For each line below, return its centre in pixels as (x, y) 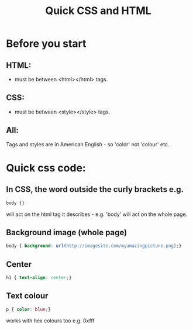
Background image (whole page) (67, 232)
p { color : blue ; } (28, 309)
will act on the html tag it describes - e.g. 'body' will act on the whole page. (97, 214)
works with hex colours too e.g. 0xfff (50, 321)
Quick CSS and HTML (98, 11)
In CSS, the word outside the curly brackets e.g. (95, 189)
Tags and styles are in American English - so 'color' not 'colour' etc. (88, 144)
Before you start (46, 44)
